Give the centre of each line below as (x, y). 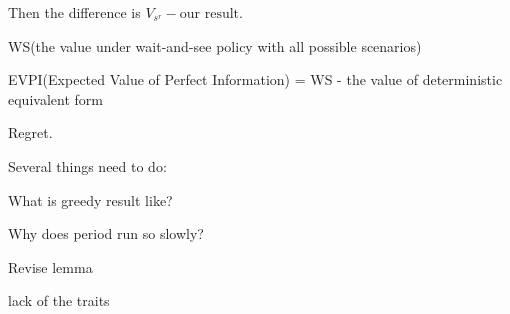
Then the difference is (74, 12)
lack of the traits (59, 300)
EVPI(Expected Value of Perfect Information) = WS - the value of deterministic (255, 79)
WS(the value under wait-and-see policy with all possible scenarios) (215, 45)
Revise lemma (50, 266)
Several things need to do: (87, 165)
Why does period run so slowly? (106, 233)
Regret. (30, 132)
